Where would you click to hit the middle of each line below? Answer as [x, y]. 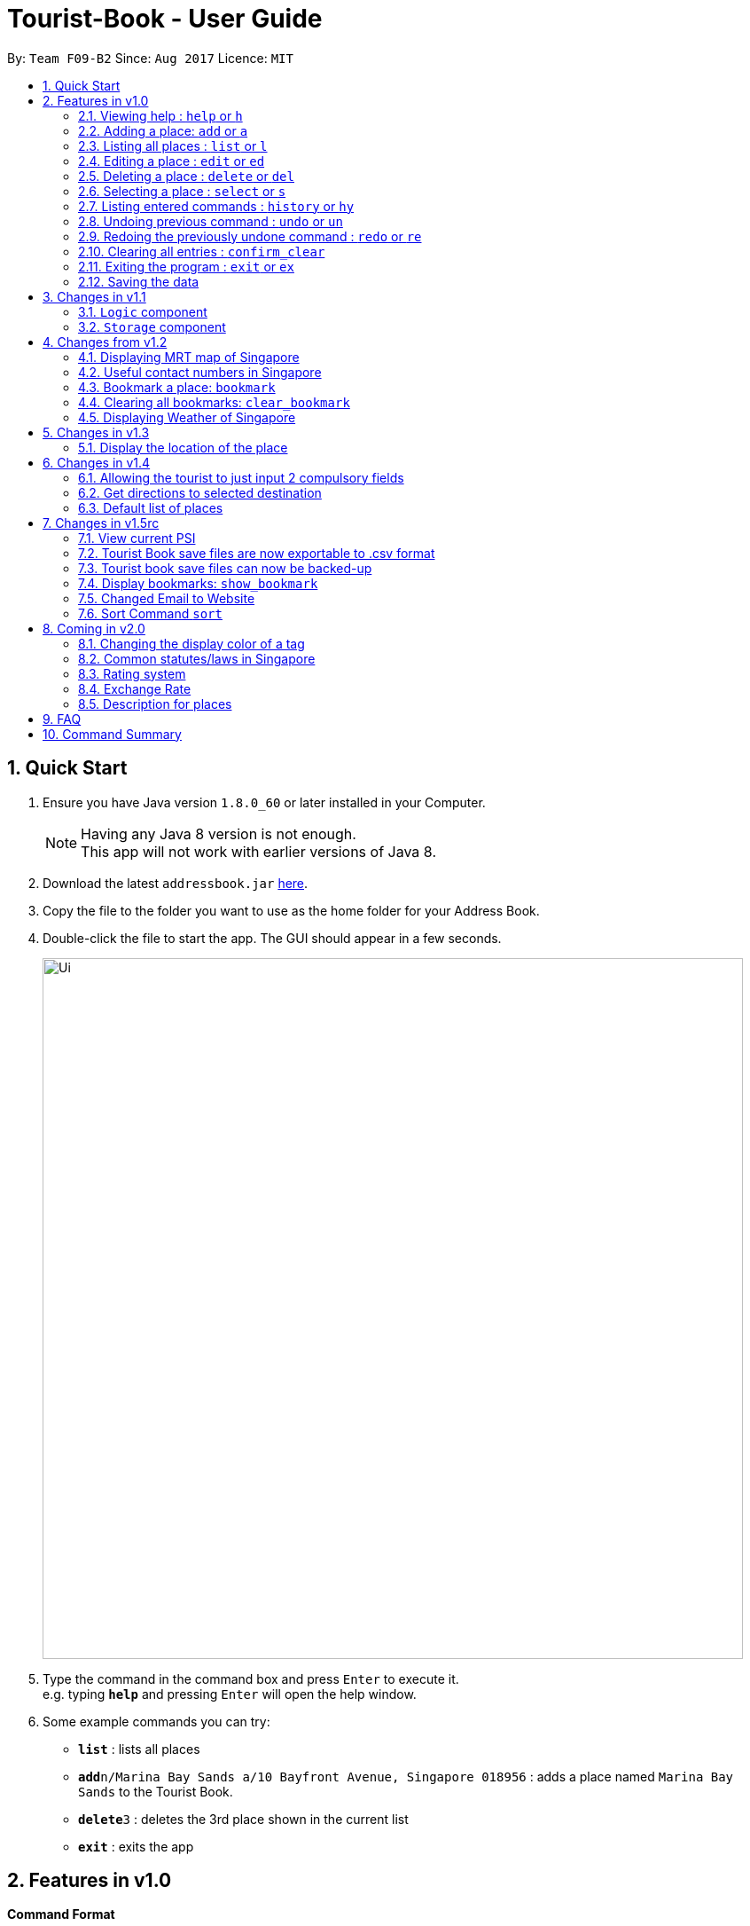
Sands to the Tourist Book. [156, 1791]
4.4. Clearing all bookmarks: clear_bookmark [214, 402]
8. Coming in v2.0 [94, 628]
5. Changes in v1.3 [96, 432]
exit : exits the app [136, 1846]
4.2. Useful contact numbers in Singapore [200, 372]
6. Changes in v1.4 [97, 462]
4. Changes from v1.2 [105, 342]
